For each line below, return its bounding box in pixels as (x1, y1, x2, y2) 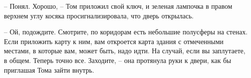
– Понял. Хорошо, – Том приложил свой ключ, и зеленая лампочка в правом (4, 1, 232, 11)
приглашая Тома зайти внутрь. (4, 64, 94, 75)
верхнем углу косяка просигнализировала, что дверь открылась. (4, 10, 194, 20)
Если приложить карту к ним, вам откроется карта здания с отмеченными (4, 36, 224, 46)
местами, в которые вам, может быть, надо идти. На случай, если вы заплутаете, (4, 46, 246, 56)
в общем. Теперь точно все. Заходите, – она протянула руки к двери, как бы (4, 55, 231, 65)
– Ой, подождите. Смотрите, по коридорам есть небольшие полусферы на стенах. (4, 27, 248, 37)
